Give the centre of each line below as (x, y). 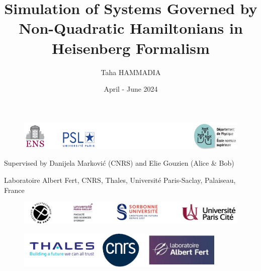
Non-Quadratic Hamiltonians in (131, 28)
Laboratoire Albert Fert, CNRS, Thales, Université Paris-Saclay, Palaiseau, (120, 180)
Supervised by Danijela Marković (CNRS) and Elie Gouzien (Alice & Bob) (119, 163)
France (14, 190)
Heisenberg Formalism (131, 48)
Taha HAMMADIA (131, 72)
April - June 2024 (131, 89)
